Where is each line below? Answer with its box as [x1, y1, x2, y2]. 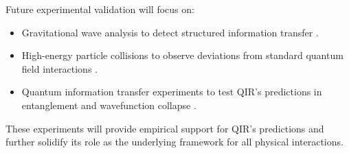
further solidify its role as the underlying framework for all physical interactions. [5, 134, 344, 149]
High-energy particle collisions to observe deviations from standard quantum [21, 48, 344, 62]
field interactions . [21, 61, 98, 75]
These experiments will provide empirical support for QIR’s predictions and [5, 121, 324, 135]
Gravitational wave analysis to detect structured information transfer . [21, 25, 319, 39]
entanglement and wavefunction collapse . [21, 97, 196, 112]
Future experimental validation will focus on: [5, 2, 194, 16]
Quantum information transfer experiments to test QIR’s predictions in [21, 84, 322, 99]
